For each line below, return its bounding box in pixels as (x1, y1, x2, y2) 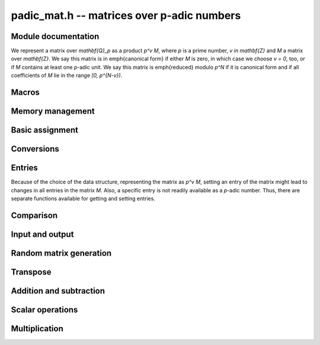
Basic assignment (11, 125, 79, 136)
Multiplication (11, 323, 63, 334)
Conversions (11, 144, 59, 154)
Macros (11, 88, 40, 98)
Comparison (11, 210, 58, 220)
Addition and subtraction (11, 286, 105, 296)
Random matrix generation (11, 248, 112, 258)
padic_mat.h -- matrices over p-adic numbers (11, 9, 241, 22)
